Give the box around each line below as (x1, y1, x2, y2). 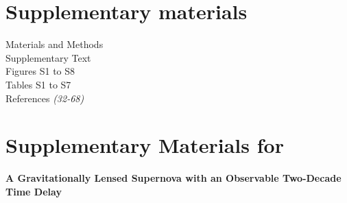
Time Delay (5, 184, 62, 198)
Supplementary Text (5, 50, 91, 64)
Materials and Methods (5, 37, 104, 51)
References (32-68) (5, 91, 84, 105)
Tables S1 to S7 (5, 77, 71, 91)
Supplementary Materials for (5, 131, 284, 159)
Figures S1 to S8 (5, 64, 75, 78)
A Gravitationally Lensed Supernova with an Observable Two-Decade (5, 171, 342, 185)
